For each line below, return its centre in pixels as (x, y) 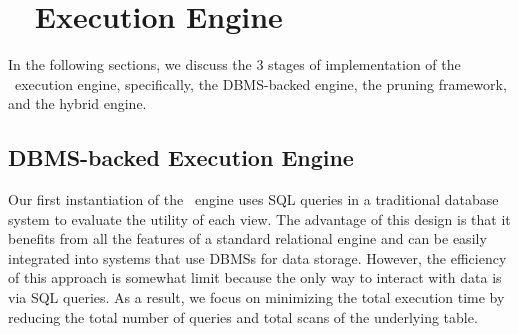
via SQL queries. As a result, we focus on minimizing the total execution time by (256, 297)
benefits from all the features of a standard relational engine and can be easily (247, 238)
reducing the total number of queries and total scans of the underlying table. (243, 316)
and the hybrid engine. (77, 103)
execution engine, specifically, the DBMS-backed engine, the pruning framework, (260, 83)
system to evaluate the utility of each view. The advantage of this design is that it (259, 218)
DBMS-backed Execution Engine (181, 157)
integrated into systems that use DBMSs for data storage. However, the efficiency (257, 257)
